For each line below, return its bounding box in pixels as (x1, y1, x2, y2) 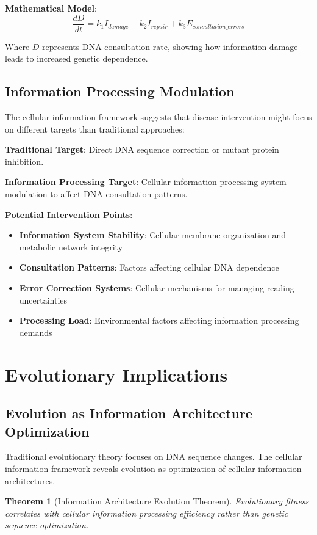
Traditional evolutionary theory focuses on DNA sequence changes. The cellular (5, 450, 302, 463)
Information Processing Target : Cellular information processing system (5, 175, 287, 188)
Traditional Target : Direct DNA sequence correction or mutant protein (5, 143, 279, 156)
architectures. (5, 474, 55, 487)
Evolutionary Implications (5, 362, 228, 387)
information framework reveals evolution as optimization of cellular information (5, 462, 302, 475)
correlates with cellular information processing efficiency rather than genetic (5, 506, 288, 519)
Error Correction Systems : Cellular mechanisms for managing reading (19, 281, 294, 294)
